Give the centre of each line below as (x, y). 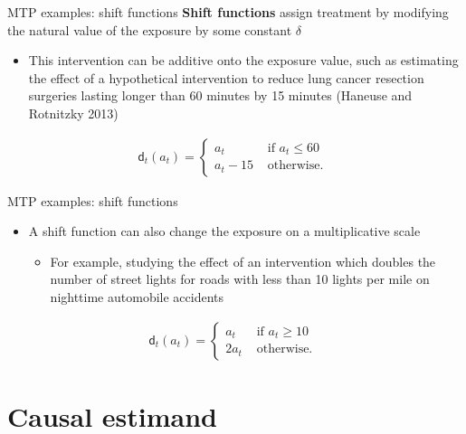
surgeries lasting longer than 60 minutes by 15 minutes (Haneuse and (220, 95)
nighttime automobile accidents (137, 296)
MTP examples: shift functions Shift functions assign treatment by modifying (228, 12)
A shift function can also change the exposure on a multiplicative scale (224, 231)
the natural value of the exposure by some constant (150, 29)
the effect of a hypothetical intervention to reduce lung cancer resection (226, 77)
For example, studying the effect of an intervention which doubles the (243, 261)
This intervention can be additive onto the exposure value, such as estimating (243, 60)
